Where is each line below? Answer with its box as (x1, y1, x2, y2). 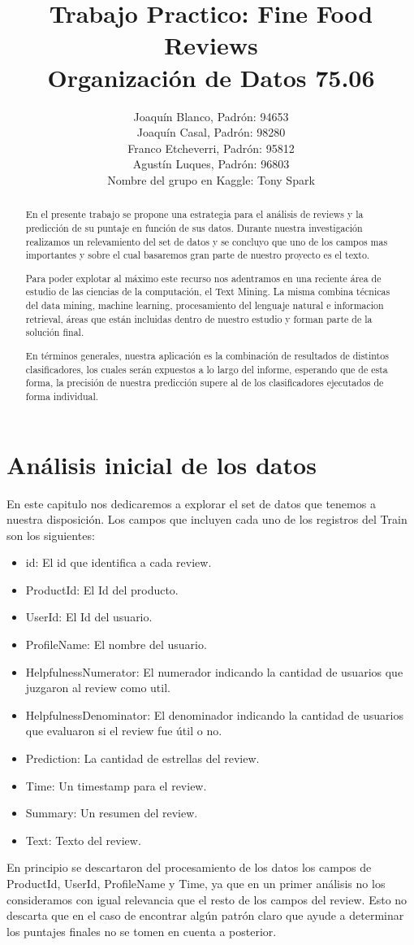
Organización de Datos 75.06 (47, 60, 375, 94)
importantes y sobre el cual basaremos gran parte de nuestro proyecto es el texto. (25, 248, 370, 262)
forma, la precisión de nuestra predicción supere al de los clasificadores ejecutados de (25, 376, 384, 390)
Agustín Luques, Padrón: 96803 (132, 155, 290, 172)
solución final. (25, 325, 84, 339)
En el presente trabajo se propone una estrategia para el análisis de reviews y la (25, 207, 364, 221)
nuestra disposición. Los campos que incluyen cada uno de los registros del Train (6, 511, 408, 528)
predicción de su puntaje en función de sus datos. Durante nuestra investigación (25, 220, 363, 234)
